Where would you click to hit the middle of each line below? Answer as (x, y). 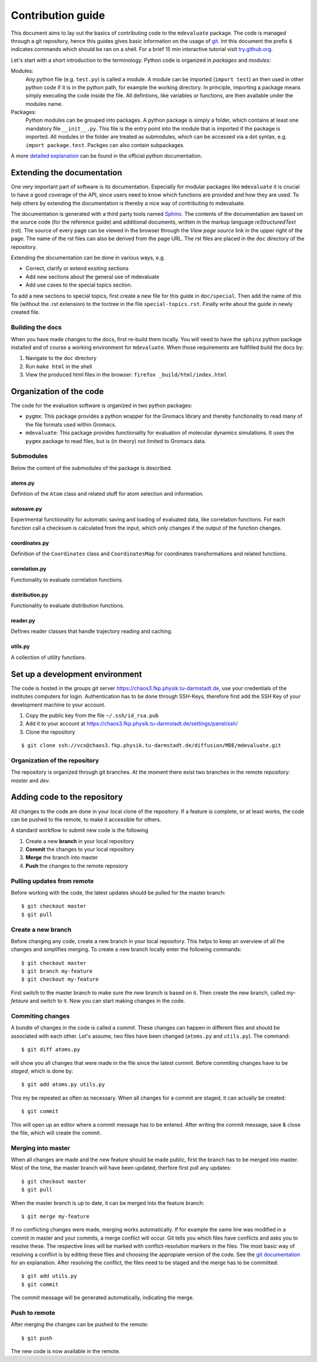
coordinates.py (30, 543)
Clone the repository (50, 732)
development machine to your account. (58, 705)
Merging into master (41, 1148)
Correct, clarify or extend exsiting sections (77, 268)
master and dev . (31, 780)
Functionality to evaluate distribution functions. (68, 605)
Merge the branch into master (62, 858)
